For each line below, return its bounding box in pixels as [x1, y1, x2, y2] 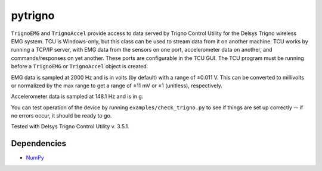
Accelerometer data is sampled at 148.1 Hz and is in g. [11, 93, 144, 100]
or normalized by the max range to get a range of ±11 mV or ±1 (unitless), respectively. [11, 82, 223, 89]
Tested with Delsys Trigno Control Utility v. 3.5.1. [11, 123, 129, 130]
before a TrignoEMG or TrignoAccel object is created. [11, 63, 148, 70]
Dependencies [11, 138, 67, 148]
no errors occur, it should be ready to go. [11, 112, 112, 119]
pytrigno [11, 9, 55, 22]
